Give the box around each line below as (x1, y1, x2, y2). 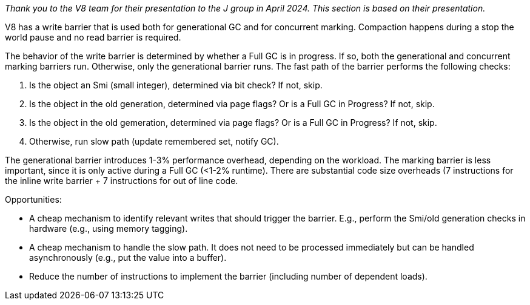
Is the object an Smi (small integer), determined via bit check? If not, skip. (29, 80, 323, 90)
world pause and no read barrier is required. (5, 32, 181, 42)
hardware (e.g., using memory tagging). (29, 223, 188, 234)
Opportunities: (5, 194, 62, 205)
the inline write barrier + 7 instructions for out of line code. (5, 175, 238, 186)
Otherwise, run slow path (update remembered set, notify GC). (29, 136, 279, 146)
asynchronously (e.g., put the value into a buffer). (29, 252, 227, 263)
